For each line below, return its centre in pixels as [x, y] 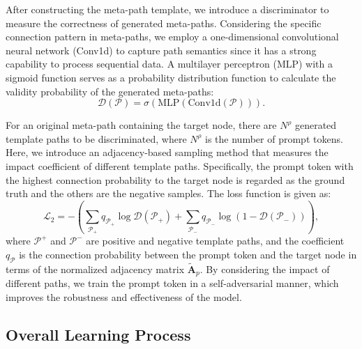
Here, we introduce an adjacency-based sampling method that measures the [167, 152]
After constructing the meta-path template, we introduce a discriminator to [167, 9]
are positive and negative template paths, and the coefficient [215, 241]
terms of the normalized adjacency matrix [95, 269]
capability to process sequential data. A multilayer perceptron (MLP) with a [169, 64]
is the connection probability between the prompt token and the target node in [188, 254]
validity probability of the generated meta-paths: [110, 91]
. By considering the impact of [265, 269]
